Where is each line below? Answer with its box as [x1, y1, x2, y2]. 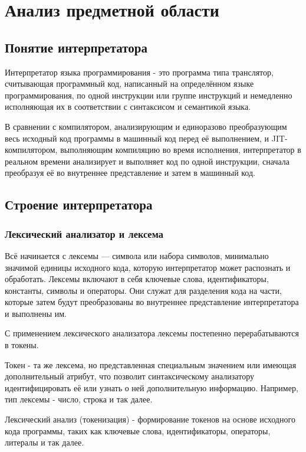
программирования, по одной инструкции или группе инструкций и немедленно [5, 89, 292, 101]
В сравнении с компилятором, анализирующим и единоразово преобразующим [5, 120, 287, 132]
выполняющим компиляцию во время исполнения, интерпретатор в [60, 143, 301, 156]
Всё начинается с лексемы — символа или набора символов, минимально [5, 249, 269, 261]
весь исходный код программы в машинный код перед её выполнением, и [5, 132, 269, 144]
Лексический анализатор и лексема [5, 226, 163, 241]
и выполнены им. [5, 307, 67, 319]
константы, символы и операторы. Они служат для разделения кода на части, [5, 284, 282, 296]
